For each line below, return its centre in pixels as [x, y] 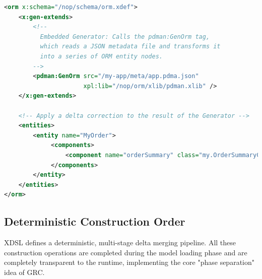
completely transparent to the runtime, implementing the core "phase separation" [129, 262]
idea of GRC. [24, 272]
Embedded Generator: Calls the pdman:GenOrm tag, [125, 37]
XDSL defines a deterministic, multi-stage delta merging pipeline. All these [120, 242]
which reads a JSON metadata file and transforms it [130, 47]
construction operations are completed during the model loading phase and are [126, 252]
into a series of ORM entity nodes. [101, 56]
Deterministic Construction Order [95, 221]
